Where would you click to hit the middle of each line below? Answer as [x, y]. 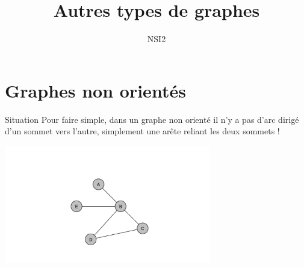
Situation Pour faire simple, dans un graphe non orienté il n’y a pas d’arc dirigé [152, 119]
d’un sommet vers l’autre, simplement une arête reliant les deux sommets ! [142, 131]
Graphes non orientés [95, 90]
